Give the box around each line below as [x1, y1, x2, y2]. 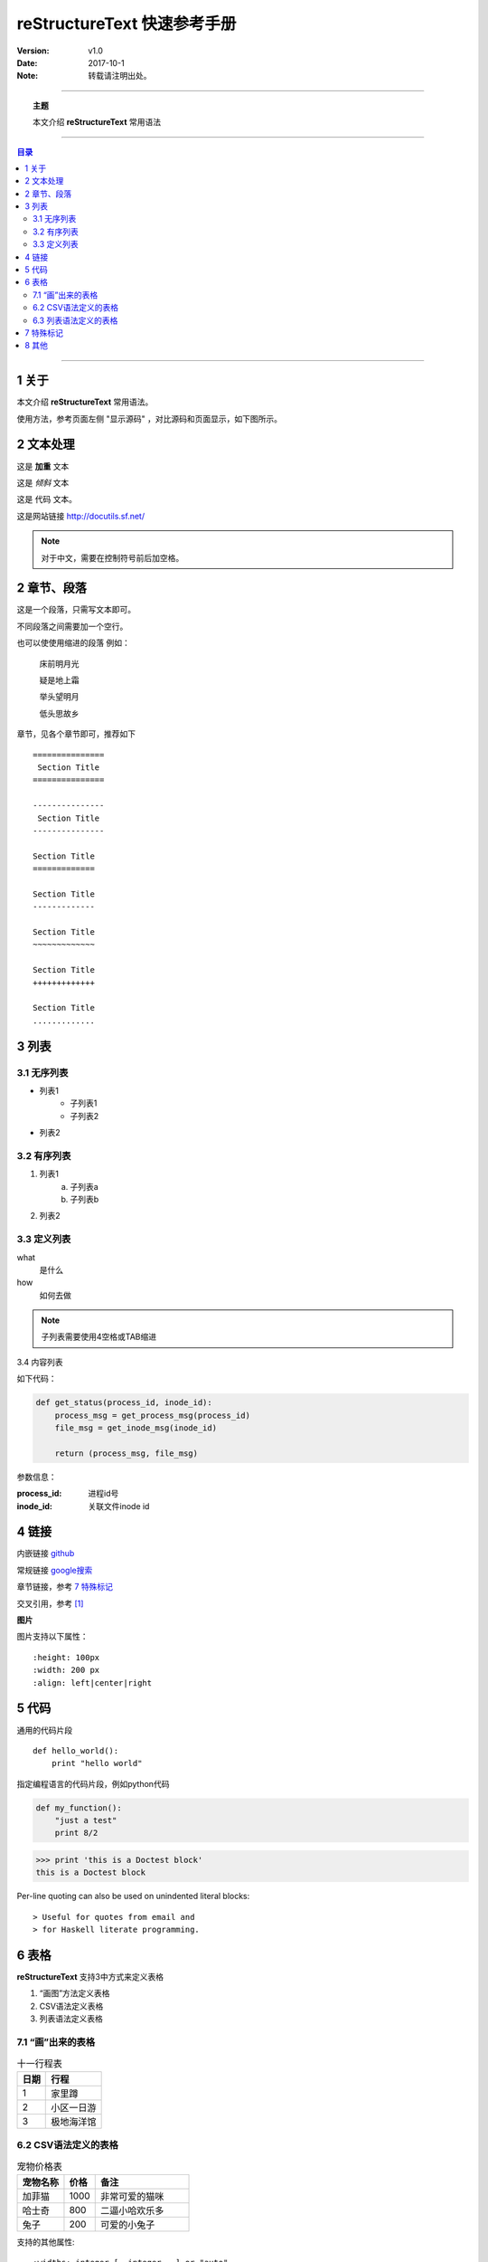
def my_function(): [35, 1802, 122, 1813]
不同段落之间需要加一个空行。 [16, 621, 128, 632]
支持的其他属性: [16, 2236, 76, 2248]
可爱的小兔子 [99, 2218, 155, 2230]
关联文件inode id [88, 1500, 150, 1511]
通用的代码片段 [16, 1725, 72, 1735]
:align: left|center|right [33, 1677, 153, 1687]
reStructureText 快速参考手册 [16, 14, 237, 33]
